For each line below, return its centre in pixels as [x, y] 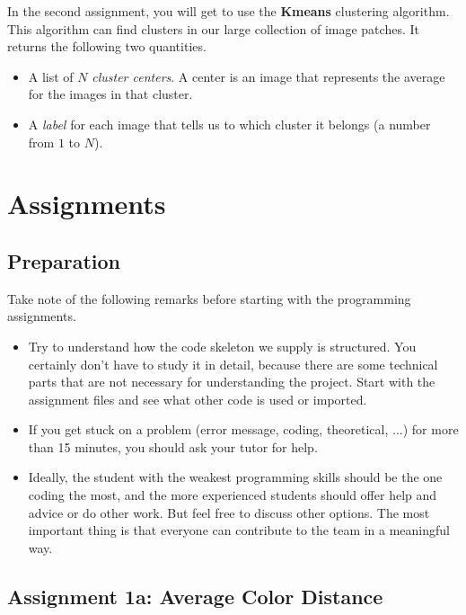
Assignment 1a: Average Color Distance [195, 596]
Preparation [64, 260]
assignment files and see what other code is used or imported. [198, 399]
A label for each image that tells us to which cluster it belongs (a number [229, 124]
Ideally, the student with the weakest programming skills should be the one [235, 477]
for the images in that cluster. [110, 94]
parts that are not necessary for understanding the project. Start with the [232, 382]
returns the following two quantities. [107, 46]
